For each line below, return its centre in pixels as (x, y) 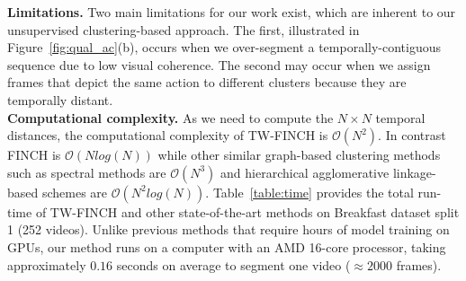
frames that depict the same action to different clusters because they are (207, 82)
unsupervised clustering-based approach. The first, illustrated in (184, 29)
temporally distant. (60, 99)
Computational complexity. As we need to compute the (170, 117)
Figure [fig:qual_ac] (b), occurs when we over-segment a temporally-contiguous (224, 47)
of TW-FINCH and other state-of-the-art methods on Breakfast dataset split (247, 211)
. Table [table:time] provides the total (309, 192)
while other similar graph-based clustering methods (299, 155)
